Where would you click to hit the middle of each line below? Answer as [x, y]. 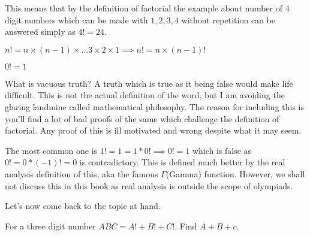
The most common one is [51, 150]
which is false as [222, 150]
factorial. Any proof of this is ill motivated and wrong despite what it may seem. [153, 130]
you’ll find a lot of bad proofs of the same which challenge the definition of [142, 118]
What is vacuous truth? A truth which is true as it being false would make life [149, 83]
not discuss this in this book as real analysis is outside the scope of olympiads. [149, 185]
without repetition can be [228, 19]
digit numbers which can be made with [76, 19]
